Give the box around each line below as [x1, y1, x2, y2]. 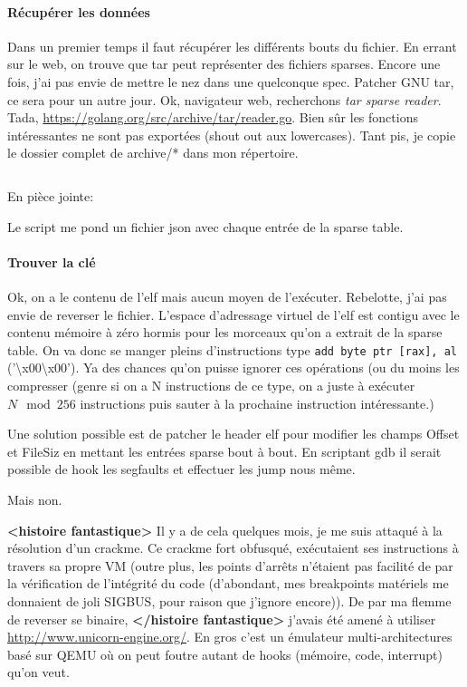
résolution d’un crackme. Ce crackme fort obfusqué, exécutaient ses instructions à [7, 538, 459, 557]
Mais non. [7, 489, 62, 508]
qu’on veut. [7, 663, 70, 682]
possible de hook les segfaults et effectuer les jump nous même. [7, 460, 356, 479]
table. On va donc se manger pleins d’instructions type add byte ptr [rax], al [7, 340, 457, 359]
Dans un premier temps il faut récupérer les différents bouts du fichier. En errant [7, 36, 457, 55]
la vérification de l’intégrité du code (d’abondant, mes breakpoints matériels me [7, 574, 449, 593]
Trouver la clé [7, 252, 96, 271]
